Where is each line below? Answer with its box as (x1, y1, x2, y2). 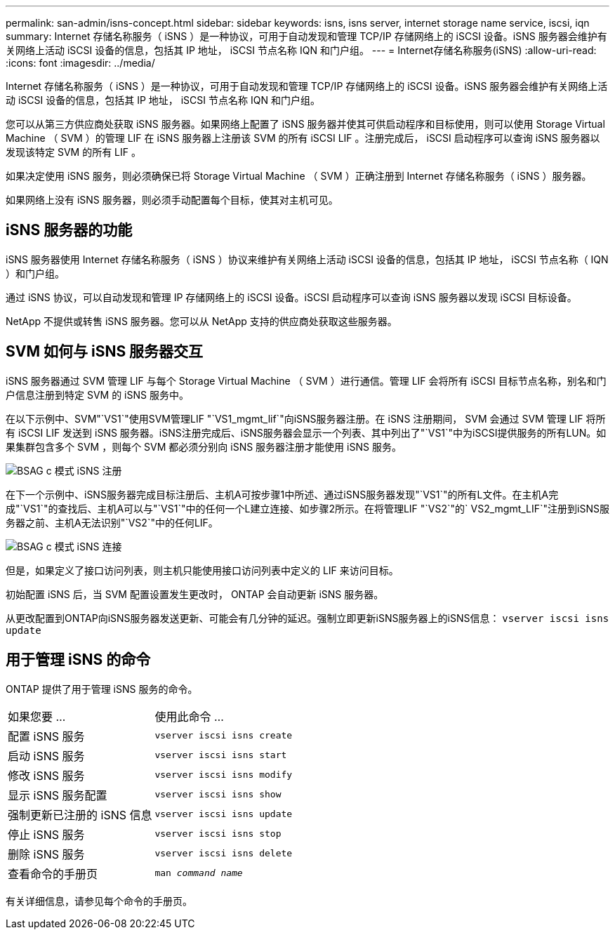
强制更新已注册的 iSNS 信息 (8, 807, 152, 822)
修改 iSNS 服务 (8, 768, 85, 783)
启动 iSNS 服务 (8, 748, 85, 763)
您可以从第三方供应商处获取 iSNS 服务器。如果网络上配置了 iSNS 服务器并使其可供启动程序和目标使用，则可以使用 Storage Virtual (6, 118, 605, 130)
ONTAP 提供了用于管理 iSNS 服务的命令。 (6, 682, 198, 695)
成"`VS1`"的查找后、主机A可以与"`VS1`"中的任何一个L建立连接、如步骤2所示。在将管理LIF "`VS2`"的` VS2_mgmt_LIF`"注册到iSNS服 (6, 502, 610, 515)
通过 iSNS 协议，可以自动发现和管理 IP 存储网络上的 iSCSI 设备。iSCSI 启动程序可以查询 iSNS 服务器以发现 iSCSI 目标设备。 (6, 291, 577, 303)
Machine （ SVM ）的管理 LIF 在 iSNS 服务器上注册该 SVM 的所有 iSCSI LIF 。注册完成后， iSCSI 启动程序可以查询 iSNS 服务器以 (6, 132, 600, 144)
